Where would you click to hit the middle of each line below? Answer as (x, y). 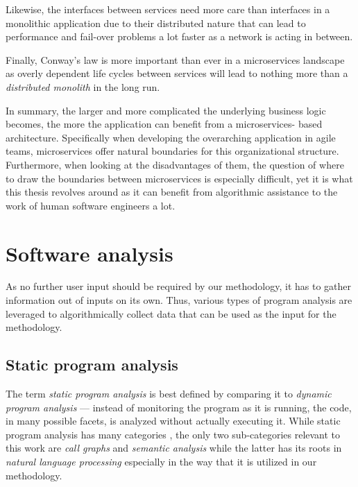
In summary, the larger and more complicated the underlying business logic (166, 110)
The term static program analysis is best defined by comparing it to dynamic (169, 394)
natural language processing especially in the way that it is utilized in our (161, 461)
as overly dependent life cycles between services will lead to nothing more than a (177, 73)
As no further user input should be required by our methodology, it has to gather (179, 286)
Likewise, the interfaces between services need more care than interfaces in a (168, 9)
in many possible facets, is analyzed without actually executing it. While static (173, 421)
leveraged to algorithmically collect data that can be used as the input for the (171, 313)
